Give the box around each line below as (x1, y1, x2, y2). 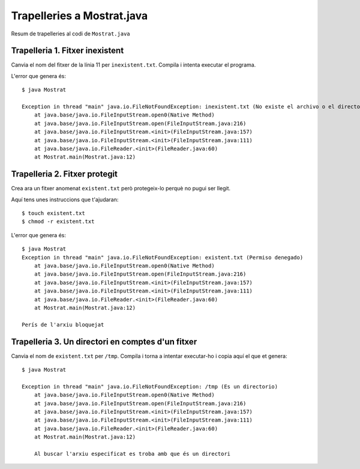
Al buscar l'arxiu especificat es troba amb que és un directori (34, 450, 231, 457)
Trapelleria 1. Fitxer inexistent (11, 46, 124, 56)
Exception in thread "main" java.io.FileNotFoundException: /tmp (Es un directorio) (22, 383, 278, 390)
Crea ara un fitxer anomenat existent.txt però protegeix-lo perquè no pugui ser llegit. (11, 185, 231, 192)
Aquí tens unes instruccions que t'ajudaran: (11, 196, 119, 203)
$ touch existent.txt (22, 210, 85, 217)
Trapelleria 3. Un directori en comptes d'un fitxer (11, 336, 197, 346)
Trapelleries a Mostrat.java (11, 9, 148, 22)
